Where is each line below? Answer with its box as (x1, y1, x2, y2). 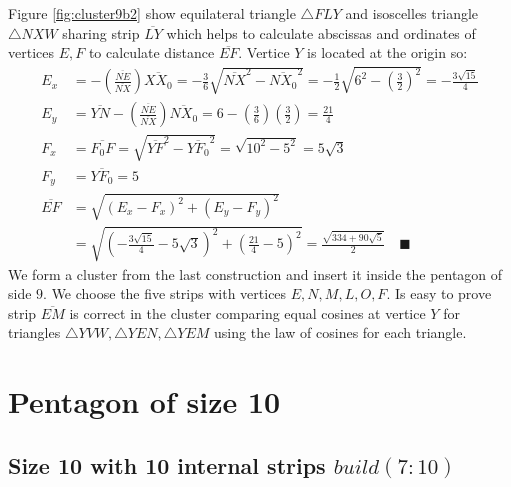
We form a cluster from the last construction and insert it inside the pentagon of (8, 263, 503, 284)
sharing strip (62, 22, 140, 43)
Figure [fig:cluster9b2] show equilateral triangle (8, 3, 296, 23)
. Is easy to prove (386, 283, 492, 304)
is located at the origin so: (307, 42, 468, 63)
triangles (8, 322, 61, 343)
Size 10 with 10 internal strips (8, 449, 326, 480)
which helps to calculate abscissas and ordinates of (166, 22, 476, 43)
